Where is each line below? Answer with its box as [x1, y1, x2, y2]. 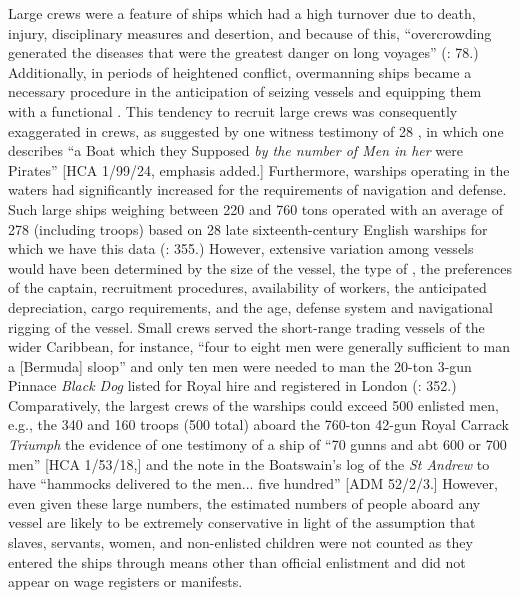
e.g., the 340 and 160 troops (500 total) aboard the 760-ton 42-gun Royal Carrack [8, 414, 509, 435]
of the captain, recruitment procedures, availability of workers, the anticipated [8, 277, 487, 298]
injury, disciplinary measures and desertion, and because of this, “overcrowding [8, 22, 492, 43]
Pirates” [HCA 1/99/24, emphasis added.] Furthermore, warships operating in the [8, 159, 510, 180]
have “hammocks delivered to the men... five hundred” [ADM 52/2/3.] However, [8, 473, 498, 494]
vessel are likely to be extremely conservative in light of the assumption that [8, 512, 476, 533]
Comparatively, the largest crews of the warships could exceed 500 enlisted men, [8, 394, 499, 415]
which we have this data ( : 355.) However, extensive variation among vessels [8, 238, 474, 259]
